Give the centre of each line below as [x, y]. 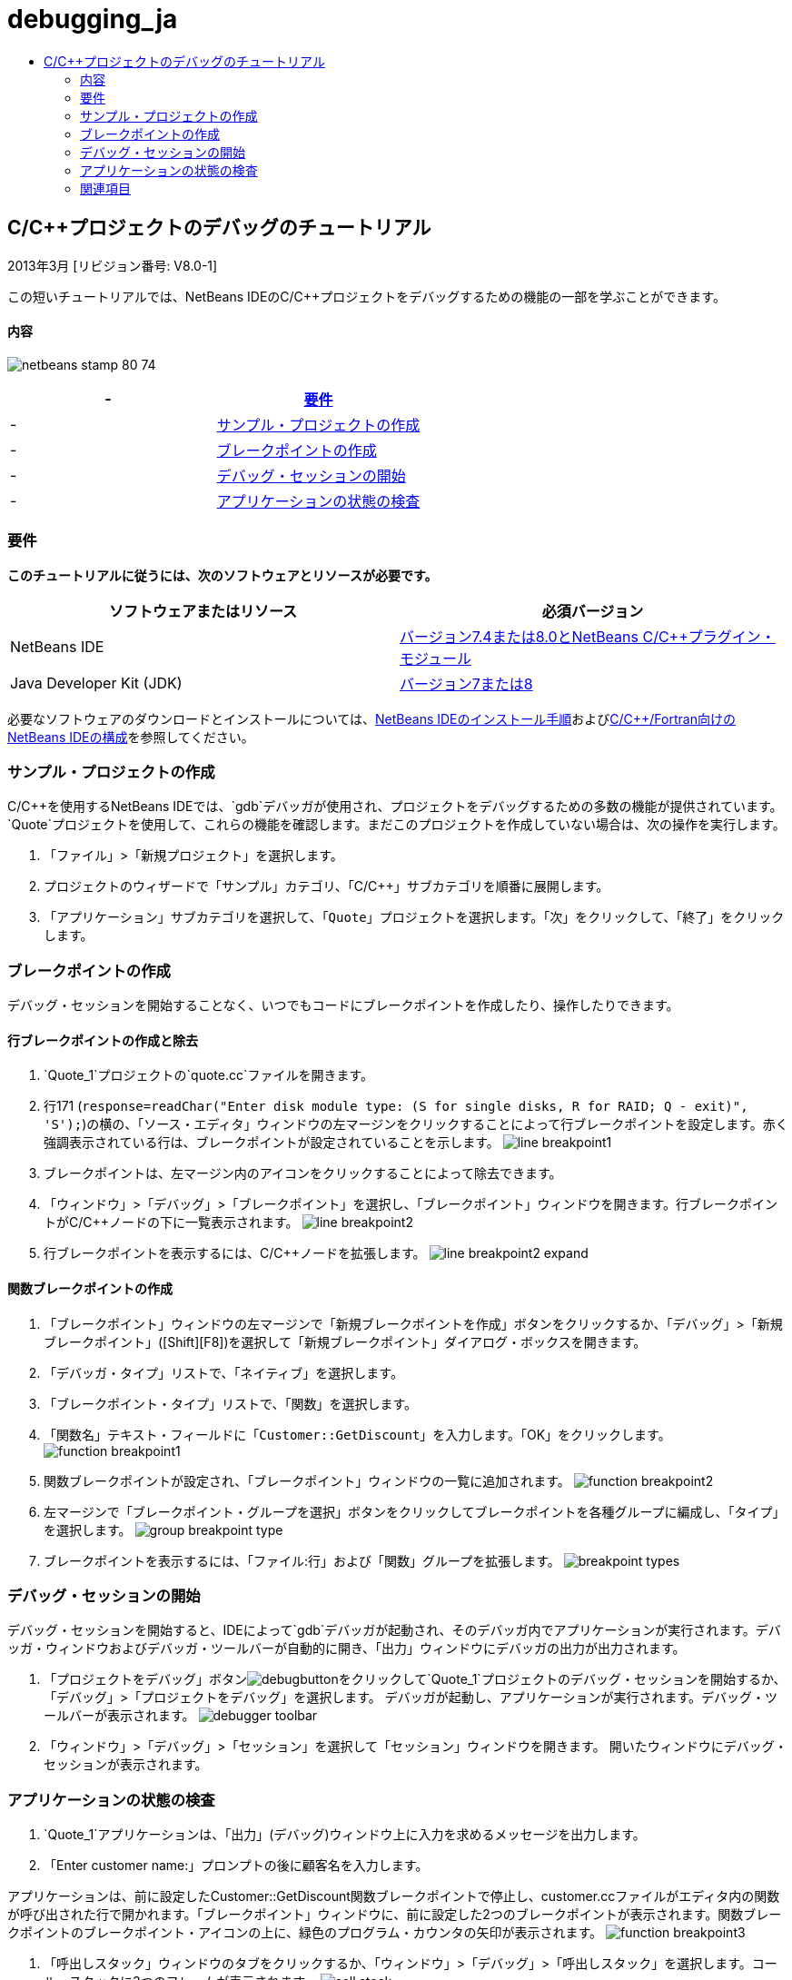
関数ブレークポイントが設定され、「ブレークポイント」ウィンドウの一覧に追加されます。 [307, 1480]
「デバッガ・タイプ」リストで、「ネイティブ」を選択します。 [223, 1372]
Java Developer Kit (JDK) [96, 683]
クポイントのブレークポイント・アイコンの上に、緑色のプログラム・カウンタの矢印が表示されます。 [305, 1932]
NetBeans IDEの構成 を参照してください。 [131, 737]
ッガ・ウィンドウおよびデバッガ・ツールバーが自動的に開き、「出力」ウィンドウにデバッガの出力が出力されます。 [346, 1648]
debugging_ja [93, 19]
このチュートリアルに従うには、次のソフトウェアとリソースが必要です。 [223, 575]
